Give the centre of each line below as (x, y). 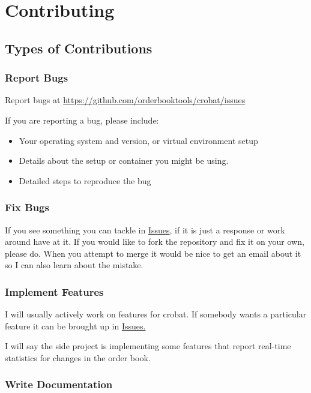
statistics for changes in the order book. (78, 357)
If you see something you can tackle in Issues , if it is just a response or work (145, 229)
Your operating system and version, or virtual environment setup (138, 140)
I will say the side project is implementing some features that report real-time (148, 346)
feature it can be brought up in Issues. (75, 325)
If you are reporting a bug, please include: (82, 120)
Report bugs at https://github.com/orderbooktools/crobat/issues (125, 100)
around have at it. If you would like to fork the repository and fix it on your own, (155, 241)
